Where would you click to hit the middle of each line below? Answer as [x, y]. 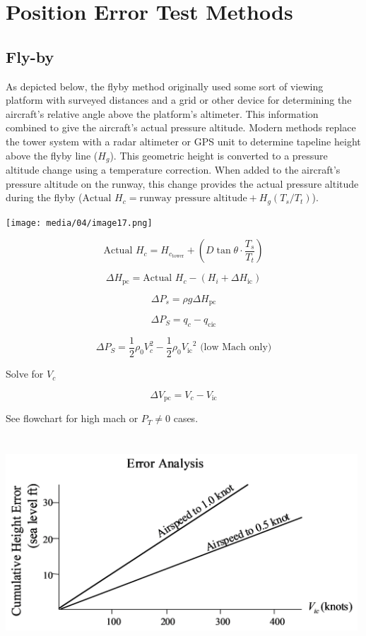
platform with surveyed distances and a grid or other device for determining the [179, 100]
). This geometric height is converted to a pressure [219, 155]
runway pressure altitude [193, 199]
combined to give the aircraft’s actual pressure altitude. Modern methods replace [181, 127]
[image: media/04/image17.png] [79, 223]
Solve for [25, 374]
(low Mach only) [236, 348]
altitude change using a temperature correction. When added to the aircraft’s [173, 169]
